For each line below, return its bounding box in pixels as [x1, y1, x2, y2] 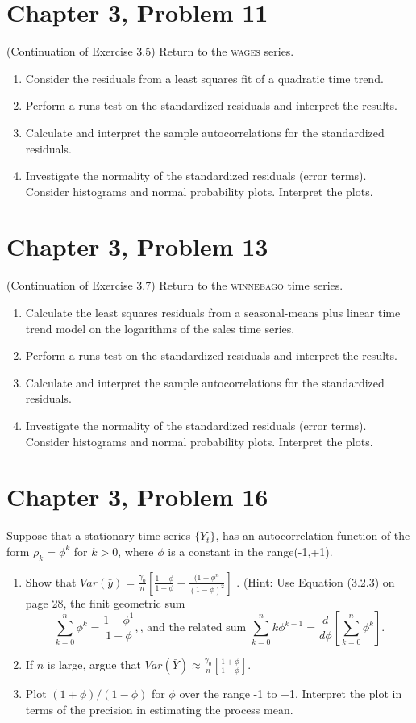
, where [118, 542, 154, 559]
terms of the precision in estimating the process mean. [25, 700, 293, 717]
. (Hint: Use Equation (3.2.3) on [236, 573, 395, 590]
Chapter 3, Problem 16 [6, 480, 268, 513]
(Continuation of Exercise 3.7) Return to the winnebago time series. [6, 277, 343, 294]
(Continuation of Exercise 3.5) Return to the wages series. [6, 43, 294, 60]
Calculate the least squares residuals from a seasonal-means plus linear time [25, 304, 401, 320]
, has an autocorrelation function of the [215, 527, 410, 544]
